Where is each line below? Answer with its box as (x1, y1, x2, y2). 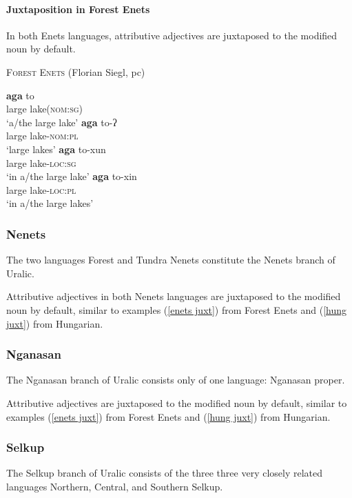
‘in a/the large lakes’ (6, 196, 94, 210)
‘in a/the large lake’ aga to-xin (6, 169, 137, 183)
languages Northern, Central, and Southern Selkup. (6, 479, 223, 493)
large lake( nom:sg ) (6, 101, 83, 116)
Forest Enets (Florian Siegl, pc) (6, 64, 145, 79)
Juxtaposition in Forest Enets (6, 1, 150, 16)
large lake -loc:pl (6, 182, 76, 197)
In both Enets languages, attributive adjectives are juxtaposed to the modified (6, 28, 338, 42)
